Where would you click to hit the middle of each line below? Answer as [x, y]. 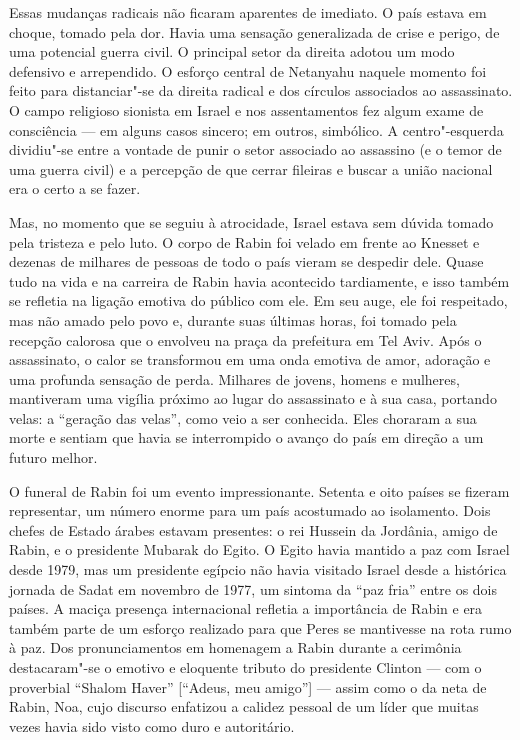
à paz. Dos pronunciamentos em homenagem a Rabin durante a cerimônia [235, 647]
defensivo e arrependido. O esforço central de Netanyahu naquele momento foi [248, 70]
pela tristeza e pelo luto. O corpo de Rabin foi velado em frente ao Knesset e [244, 241]
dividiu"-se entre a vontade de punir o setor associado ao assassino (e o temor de [255, 149]
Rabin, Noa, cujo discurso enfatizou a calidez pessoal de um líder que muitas [244, 706]
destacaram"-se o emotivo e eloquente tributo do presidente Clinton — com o [245, 667]
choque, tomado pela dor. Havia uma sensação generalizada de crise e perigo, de [254, 31]
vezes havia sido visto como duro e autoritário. [152, 725]
